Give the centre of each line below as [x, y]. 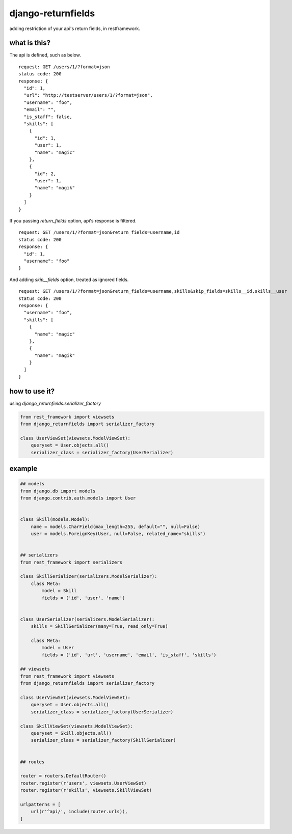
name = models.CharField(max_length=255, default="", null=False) [116, 526]
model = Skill [59, 591]
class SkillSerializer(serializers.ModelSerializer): [89, 576]
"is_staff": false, [48, 117]
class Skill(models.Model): [55, 520]
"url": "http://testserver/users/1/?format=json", [88, 95]
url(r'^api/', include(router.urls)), [79, 812]
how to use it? [32, 391]
